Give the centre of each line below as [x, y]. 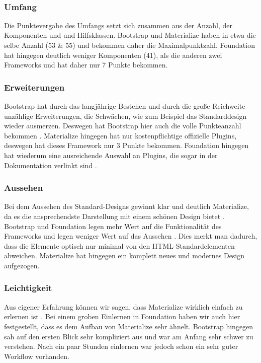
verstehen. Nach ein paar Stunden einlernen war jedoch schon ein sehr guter [121, 346]
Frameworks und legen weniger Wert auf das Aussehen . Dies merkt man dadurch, [131, 236]
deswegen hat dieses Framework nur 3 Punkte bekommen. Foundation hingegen [126, 145]
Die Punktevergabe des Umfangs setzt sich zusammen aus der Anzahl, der [118, 25]
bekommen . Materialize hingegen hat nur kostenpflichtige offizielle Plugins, [120, 135]
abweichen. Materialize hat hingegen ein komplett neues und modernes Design [124, 256]
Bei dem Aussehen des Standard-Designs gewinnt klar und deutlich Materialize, [127, 206]
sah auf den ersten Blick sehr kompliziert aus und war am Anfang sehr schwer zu [129, 336]
